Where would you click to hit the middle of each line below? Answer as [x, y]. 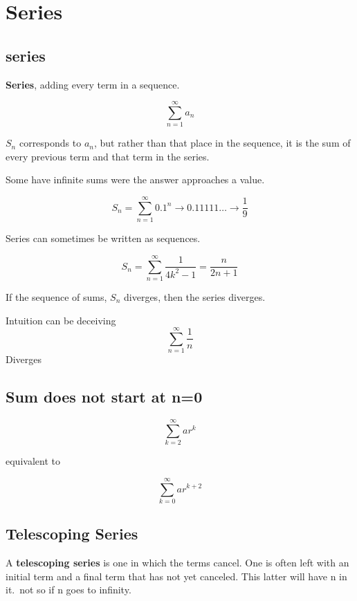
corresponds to [50, 143]
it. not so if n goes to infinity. [68, 590]
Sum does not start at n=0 [104, 397]
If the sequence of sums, [56, 296]
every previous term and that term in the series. [108, 156]
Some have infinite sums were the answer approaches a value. [135, 179]
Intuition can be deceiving [61, 320]
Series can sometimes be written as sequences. [103, 238]
